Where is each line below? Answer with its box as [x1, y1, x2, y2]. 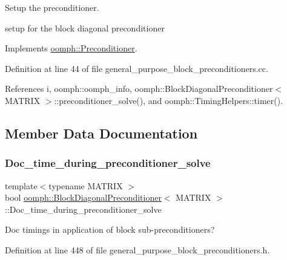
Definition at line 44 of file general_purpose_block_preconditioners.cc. [5, 62, 268, 74]
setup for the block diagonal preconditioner [5, 21, 165, 34]
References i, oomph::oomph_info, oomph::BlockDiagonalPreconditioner [5, 82, 273, 95]
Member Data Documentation [5, 123, 198, 142]
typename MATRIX [48, 179, 123, 192]
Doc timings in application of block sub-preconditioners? [5, 223, 215, 236]
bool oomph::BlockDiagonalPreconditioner [5, 191, 162, 204]
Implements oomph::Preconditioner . [5, 42, 137, 54]
